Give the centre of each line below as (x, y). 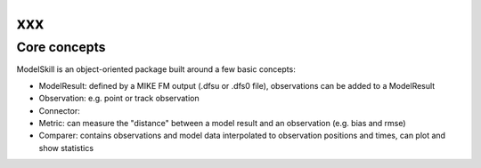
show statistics (66, 148)
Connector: (59, 110)
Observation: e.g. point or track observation (119, 99)
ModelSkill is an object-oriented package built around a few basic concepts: (156, 69)
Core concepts (61, 47)
